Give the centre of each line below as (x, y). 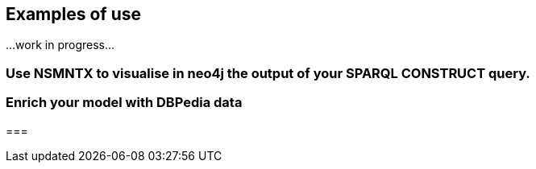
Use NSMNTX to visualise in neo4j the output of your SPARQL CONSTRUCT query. (268, 73)
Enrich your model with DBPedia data (124, 103)
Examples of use (73, 14)
